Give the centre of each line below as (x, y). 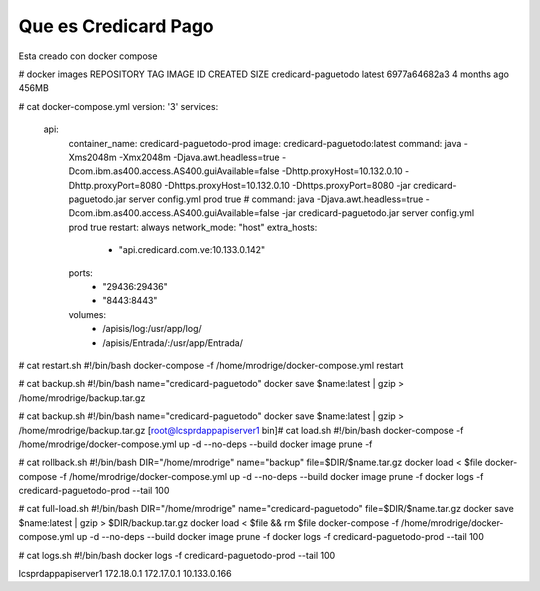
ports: (81, 272)
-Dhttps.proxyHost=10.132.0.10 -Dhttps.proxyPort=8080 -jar (287, 185)
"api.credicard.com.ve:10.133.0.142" (192, 250)
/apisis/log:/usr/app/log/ (152, 329)
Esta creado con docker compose (88, 56)
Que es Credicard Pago (116, 26)
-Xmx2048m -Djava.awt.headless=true (199, 157)
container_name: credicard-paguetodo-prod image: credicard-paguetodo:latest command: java (265, 143)
